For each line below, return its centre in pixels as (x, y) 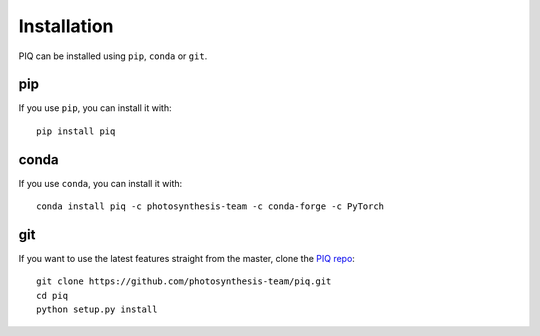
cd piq (52, 295)
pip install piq (76, 131)
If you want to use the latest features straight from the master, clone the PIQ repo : (186, 259)
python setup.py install (97, 309)
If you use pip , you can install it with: (95, 108)
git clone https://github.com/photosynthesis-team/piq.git (184, 281)
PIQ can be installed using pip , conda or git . (113, 56)
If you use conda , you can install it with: (100, 183)
